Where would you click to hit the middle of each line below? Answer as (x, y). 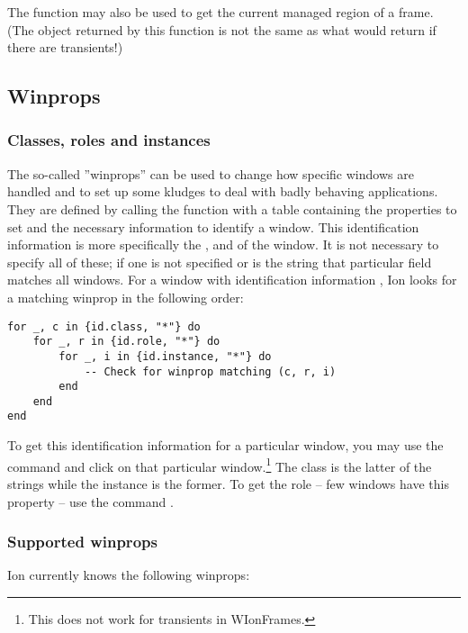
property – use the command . (90, 501)
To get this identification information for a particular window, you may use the (225, 445)
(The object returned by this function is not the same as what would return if (222, 29)
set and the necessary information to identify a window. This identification (213, 226)
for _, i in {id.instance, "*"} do (165, 356)
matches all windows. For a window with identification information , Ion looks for (232, 280)
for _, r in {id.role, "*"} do (126, 342)
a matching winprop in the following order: (126, 297)
